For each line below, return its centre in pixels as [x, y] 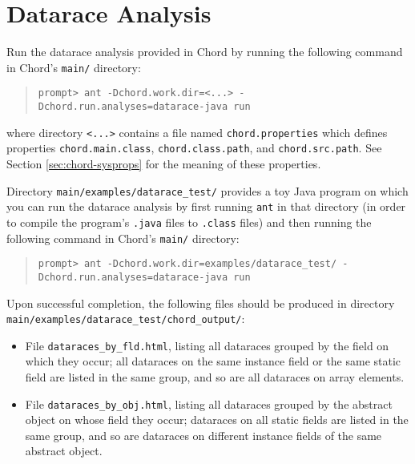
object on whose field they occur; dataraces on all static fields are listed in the [217, 420]
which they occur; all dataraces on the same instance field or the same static [213, 361]
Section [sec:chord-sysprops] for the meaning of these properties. [164, 163]
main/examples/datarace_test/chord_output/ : [126, 319]
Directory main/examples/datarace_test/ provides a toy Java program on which [207, 190]
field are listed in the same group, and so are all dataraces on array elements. [215, 377]
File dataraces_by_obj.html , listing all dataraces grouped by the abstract [209, 403]
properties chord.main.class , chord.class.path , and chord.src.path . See [194, 148]
